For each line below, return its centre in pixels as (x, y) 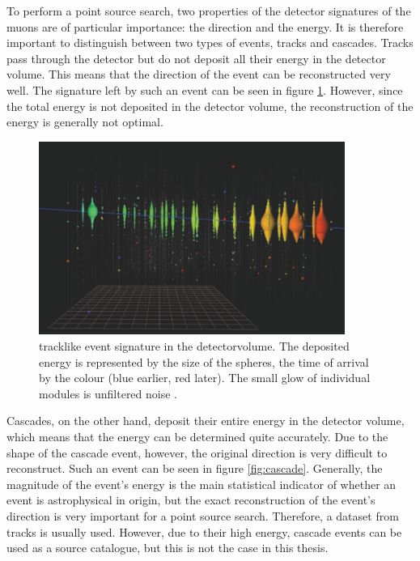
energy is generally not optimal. (85, 122)
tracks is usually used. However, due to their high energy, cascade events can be (204, 531)
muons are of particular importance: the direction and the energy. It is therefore (205, 26)
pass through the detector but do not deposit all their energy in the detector (196, 58)
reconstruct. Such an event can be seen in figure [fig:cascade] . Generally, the (195, 468)
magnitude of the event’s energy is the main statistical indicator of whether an (202, 484)
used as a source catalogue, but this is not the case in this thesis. (168, 548)
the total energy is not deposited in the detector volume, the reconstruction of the (210, 106)
